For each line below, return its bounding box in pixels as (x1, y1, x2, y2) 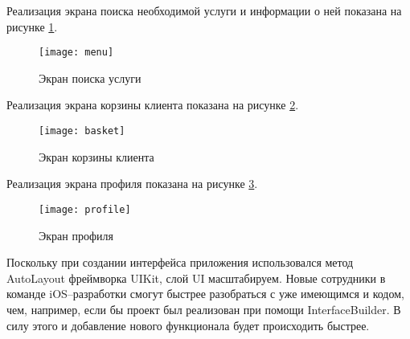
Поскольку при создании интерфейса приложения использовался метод (6, 254, 354, 271)
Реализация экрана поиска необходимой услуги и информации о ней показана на (6, 2, 402, 18)
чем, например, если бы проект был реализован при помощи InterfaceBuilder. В (6, 300, 401, 317)
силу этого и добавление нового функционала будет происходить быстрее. (6, 317, 370, 333)
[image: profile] (39, 203, 131, 215)
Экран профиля (39, 227, 113, 243)
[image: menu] (39, 47, 114, 59)
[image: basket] (39, 125, 125, 137)
